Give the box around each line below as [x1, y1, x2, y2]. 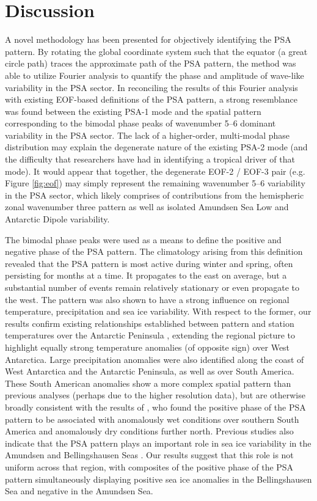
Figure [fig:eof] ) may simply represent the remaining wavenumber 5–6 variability [5, 177, 305, 189]
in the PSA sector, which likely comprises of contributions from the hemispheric [5, 188, 304, 201]
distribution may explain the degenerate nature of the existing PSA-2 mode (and [5, 141, 308, 153]
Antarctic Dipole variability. [5, 213, 110, 225]
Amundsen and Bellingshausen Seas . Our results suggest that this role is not [5, 448, 294, 461]
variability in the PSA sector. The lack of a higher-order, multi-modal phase [5, 128, 290, 141]
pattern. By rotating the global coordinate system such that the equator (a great [5, 45, 308, 57]
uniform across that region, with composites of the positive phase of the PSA [5, 460, 294, 473]
